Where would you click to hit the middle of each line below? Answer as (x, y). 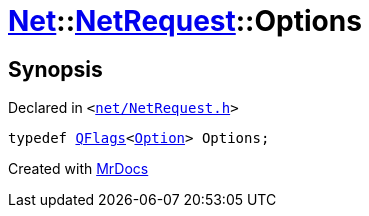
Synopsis (55, 69)
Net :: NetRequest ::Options (185, 21)
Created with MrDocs (78, 169)
